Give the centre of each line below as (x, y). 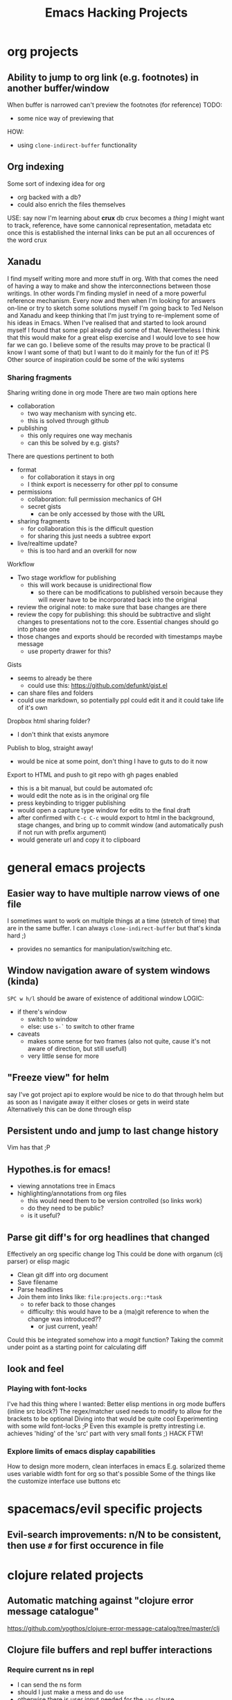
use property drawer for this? (69, 651)
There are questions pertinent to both (61, 456)
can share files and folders (55, 693)
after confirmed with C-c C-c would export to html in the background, (116, 817)
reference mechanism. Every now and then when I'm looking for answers (111, 300)
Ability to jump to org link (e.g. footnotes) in (103, 77)
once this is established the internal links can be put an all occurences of (111, 232)
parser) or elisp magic (39, 1261)
